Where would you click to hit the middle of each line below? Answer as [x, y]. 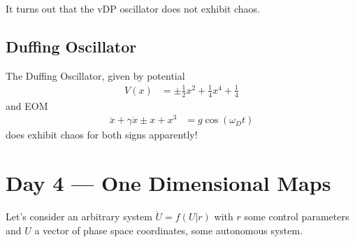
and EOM [27, 105]
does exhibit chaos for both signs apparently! [102, 135]
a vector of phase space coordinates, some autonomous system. [169, 230]
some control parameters [297, 216]
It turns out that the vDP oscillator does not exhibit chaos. [133, 8]
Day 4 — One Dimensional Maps [168, 183]
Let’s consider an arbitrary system [79, 216]
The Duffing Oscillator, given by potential [95, 75]
